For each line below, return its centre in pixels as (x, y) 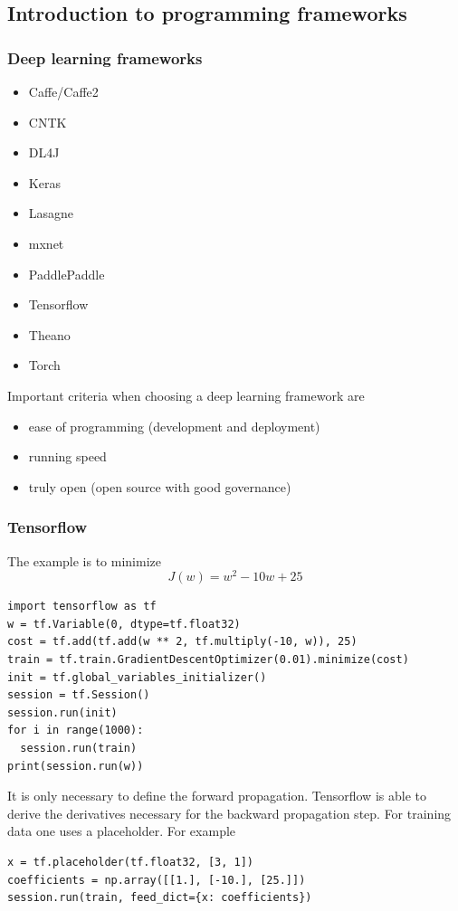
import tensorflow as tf (82, 607)
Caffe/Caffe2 (63, 91)
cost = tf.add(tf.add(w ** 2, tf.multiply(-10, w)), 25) (182, 642)
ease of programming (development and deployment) (174, 426)
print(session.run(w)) (76, 766)
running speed (67, 456)
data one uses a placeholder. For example (122, 831)
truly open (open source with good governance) (160, 486)
